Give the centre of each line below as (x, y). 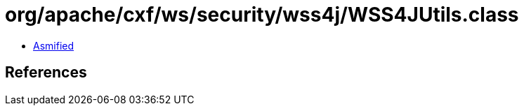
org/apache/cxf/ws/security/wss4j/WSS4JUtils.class (262, 15)
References (46, 73)
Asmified (54, 45)
